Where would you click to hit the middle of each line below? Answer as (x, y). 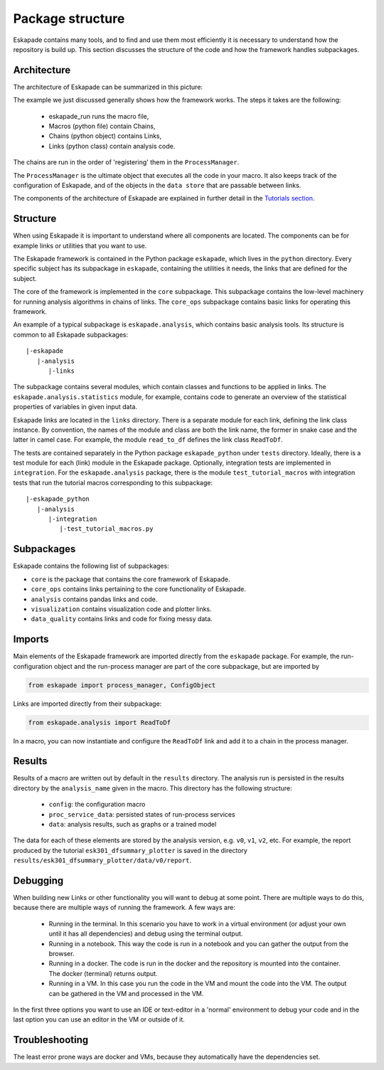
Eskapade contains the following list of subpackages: (91, 566)
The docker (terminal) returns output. (103, 973)
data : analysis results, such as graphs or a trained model (133, 824)
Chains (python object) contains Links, (105, 136)
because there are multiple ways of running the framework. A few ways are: (124, 908)
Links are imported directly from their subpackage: (87, 704)
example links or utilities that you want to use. (80, 245)
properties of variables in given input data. (75, 407)
